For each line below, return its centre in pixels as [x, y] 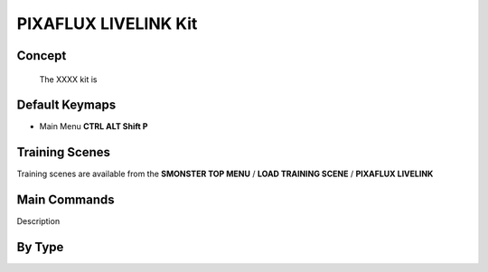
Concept [42, 56]
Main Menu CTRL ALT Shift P [94, 127]
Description [38, 221]
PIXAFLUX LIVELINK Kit [107, 23]
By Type [40, 247]
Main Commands [66, 200]
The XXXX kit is [68, 79]
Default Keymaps [66, 105]
